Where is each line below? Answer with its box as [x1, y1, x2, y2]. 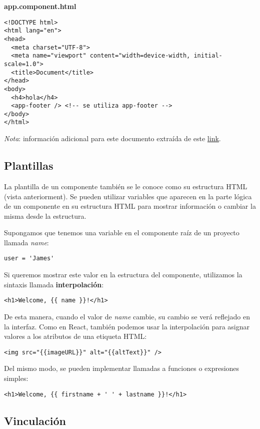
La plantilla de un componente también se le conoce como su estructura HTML [4, 181, 247, 191]
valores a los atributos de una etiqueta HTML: [4, 331, 147, 341]
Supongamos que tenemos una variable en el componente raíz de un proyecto [4, 227, 239, 238]
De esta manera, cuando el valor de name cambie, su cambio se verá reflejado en [4, 311, 250, 321]
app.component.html [4, 1, 76, 11]
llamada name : [4, 237, 49, 247]
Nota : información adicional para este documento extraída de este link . [4, 133, 221, 144]
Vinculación [4, 412, 66, 428]
